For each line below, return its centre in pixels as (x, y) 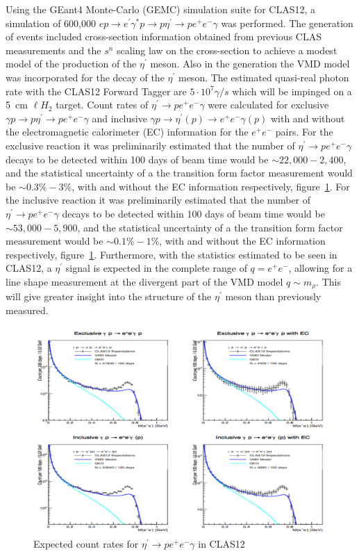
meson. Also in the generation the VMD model (250, 64)
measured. (27, 310)
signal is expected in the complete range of (156, 268)
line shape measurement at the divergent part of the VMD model (144, 281)
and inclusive (119, 118)
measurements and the (53, 50)
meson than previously (273, 296)
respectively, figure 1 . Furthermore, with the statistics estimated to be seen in (172, 254)
